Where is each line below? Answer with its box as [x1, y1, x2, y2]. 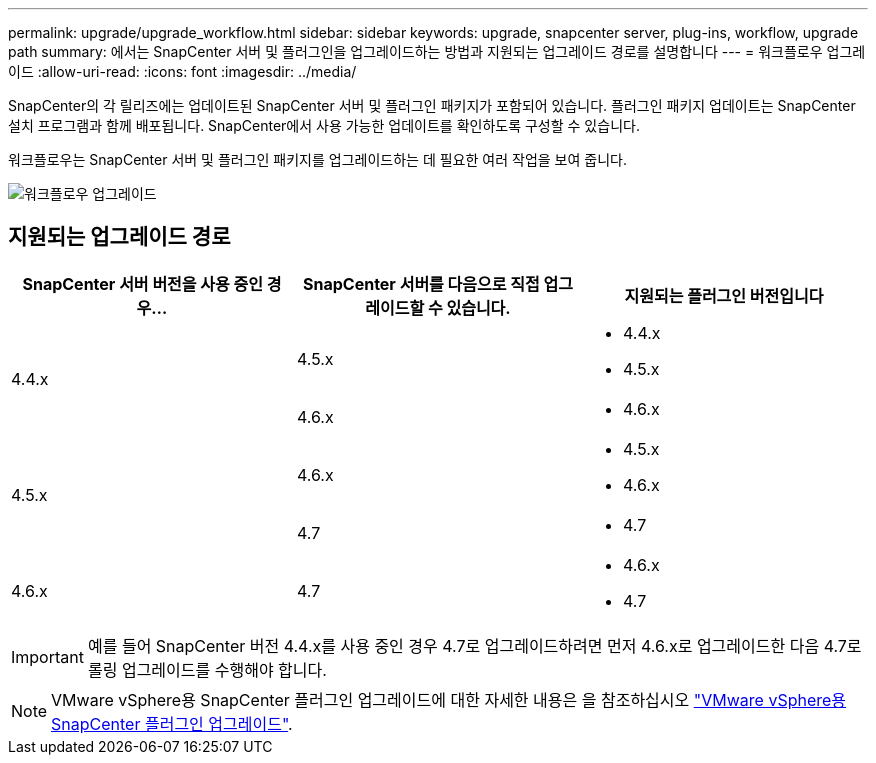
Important [11, 646, 84, 667]
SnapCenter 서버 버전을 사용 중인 [22, 273, 263, 294]
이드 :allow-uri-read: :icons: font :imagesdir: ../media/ [8, 63, 357, 80]
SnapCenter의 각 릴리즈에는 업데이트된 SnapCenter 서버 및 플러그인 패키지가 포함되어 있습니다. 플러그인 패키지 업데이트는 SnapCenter [8, 97, 856, 114]
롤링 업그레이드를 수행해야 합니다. [87, 659, 327, 680]
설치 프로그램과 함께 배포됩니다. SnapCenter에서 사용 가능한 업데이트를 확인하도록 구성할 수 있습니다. [8, 117, 640, 134]
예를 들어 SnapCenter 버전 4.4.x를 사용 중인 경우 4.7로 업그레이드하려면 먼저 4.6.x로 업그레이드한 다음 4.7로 [87, 635, 862, 656]
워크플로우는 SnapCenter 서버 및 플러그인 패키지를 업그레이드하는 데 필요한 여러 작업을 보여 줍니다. [8, 151, 627, 168]
